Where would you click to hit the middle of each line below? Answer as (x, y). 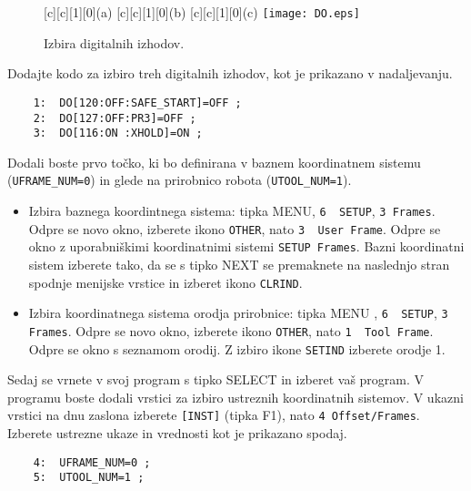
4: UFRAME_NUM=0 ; (92, 462)
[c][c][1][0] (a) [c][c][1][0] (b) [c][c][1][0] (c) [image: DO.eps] (202, 12)
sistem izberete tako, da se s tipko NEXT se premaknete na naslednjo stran (239, 265)
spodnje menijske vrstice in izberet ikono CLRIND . (165, 282)
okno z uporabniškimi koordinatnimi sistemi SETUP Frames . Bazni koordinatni (246, 246)
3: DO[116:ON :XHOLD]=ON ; (118, 133)
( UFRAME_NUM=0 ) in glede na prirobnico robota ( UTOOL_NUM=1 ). (180, 180)
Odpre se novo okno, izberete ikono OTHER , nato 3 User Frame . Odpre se (235, 228)
